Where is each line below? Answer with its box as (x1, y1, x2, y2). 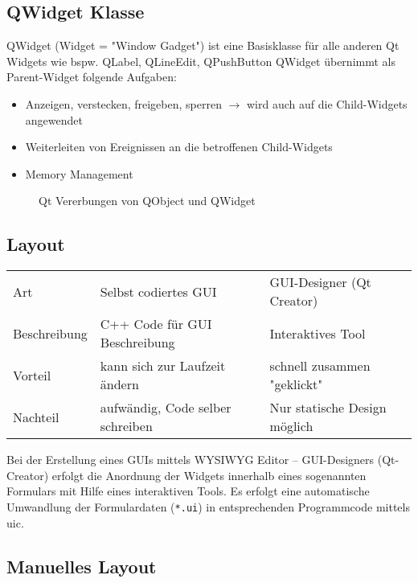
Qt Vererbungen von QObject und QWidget (39, 192, 256, 209)
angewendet (25, 111, 83, 128)
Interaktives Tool (269, 323, 366, 343)
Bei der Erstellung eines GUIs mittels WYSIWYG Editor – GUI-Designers (6, 451, 375, 468)
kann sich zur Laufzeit (100, 356, 226, 376)
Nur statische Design (269, 398, 387, 417)
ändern (100, 375, 139, 394)
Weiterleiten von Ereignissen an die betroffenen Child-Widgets (25, 138, 333, 155)
